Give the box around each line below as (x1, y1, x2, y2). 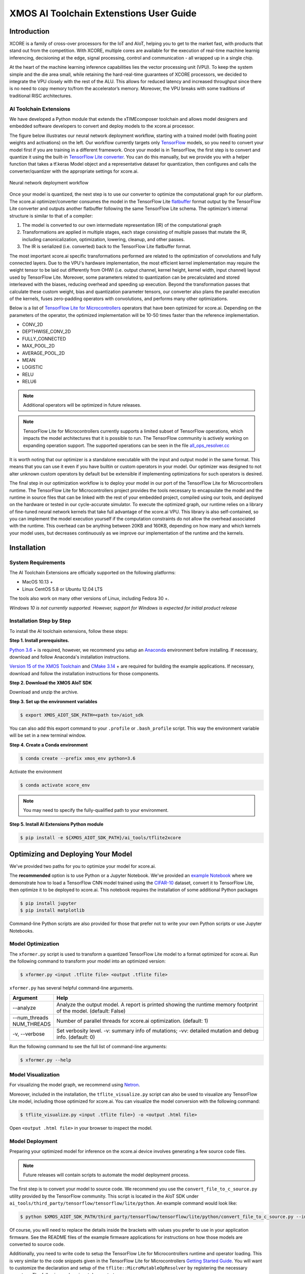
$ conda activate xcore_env (20, 782, 90, 788)
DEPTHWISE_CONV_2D (22, 329, 71, 335)
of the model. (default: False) (56, 1007, 126, 1014)
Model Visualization (9, 1071, 60, 1078)
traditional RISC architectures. (9, 92, 72, 99)
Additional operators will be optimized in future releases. (23, 402, 142, 408)
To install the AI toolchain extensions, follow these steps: (9, 628, 128, 634)
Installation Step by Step (9, 617, 71, 624)
